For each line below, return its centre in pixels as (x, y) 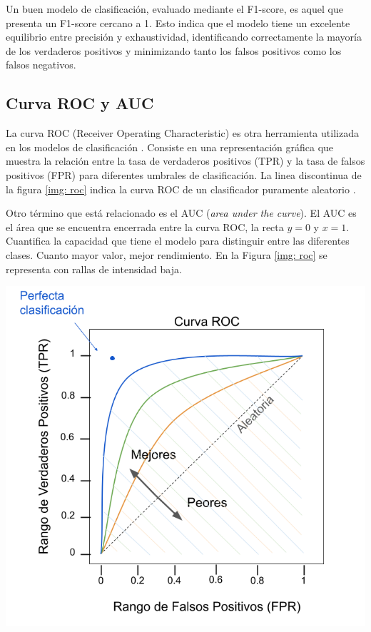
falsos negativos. (41, 65)
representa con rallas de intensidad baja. (94, 269)
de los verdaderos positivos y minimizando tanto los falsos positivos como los (174, 50)
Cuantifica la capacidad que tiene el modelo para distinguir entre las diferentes (178, 241)
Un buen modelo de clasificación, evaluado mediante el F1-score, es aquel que (174, 9)
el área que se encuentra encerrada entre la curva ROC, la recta (145, 226)
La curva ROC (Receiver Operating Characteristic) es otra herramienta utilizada (182, 133)
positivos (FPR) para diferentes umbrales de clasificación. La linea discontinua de (184, 174)
